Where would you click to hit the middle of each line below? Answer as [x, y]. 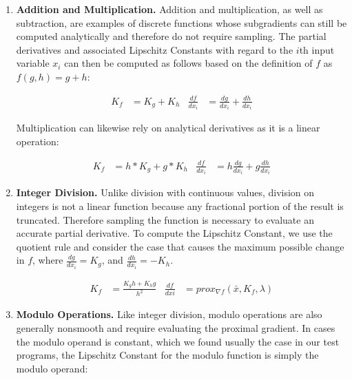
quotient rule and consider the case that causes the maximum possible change [180, 246]
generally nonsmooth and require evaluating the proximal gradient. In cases [176, 328]
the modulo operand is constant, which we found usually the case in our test [178, 341]
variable [33, 63]
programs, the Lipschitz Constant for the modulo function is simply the [167, 355]
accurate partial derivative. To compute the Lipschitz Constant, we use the [174, 233]
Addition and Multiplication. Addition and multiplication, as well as [169, 9]
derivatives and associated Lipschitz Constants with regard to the [155, 49]
